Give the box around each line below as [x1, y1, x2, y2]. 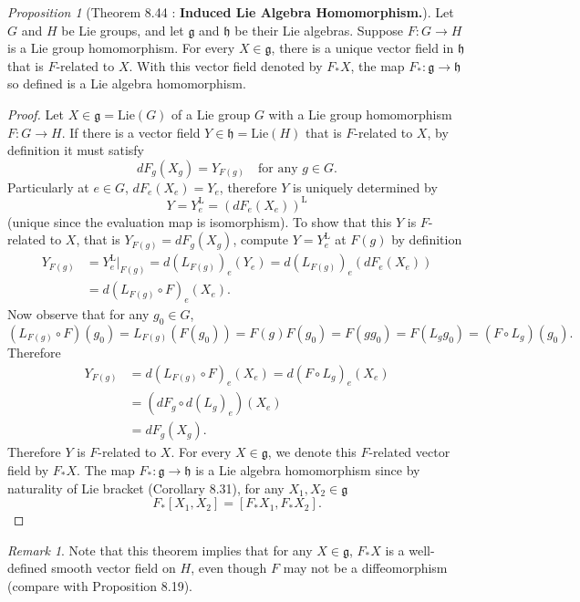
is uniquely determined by [293, 177, 438, 196]
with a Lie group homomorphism [268, 104, 452, 123]
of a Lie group [171, 104, 251, 123]
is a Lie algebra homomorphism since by [195, 461, 420, 480]
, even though [191, 558, 267, 577]
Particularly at [7, 177, 89, 196]
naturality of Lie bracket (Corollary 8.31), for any [7, 478, 285, 497]
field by [7, 461, 49, 480]
